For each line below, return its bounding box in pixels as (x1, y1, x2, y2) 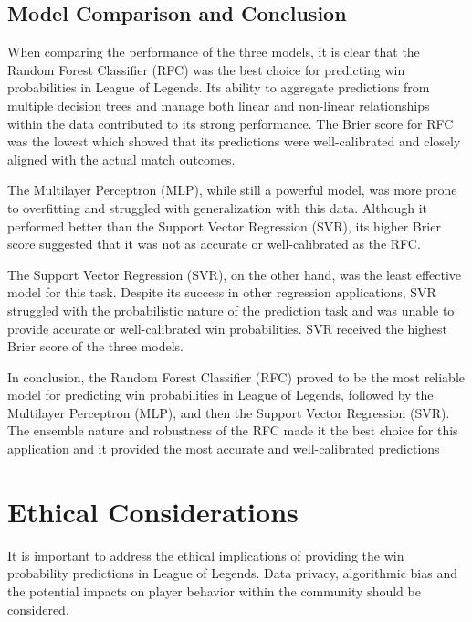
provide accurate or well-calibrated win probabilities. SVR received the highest (7, 318, 448, 338)
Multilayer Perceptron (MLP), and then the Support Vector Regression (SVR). (7, 402, 450, 422)
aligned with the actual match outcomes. (7, 149, 236, 168)
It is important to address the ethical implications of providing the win (7, 545, 404, 564)
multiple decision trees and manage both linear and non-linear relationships (7, 95, 430, 114)
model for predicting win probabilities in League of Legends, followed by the (7, 385, 434, 404)
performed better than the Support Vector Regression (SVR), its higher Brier (7, 216, 441, 235)
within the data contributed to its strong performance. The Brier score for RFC (7, 113, 454, 133)
